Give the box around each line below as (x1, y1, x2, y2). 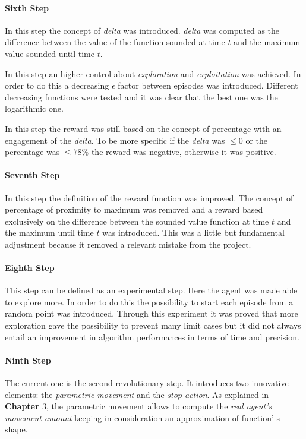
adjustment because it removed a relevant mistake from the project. (5, 238, 251, 250)
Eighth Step (5, 261, 55, 274)
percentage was (5, 146, 60, 158)
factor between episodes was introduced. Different (118, 79, 298, 91)
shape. (5, 423, 28, 435)
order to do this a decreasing (5, 79, 109, 91)
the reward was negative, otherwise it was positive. (91, 146, 276, 158)
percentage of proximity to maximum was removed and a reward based (5, 203, 263, 216)
